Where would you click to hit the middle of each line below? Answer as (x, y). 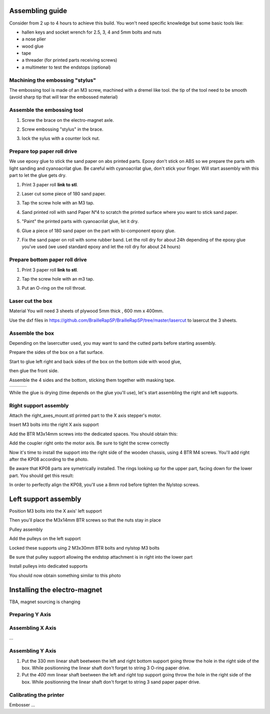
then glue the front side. (34, 371)
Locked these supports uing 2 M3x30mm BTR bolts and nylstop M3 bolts (84, 548)
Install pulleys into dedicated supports (48, 566)
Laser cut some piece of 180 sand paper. (64, 194)
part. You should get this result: (41, 475)
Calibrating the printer (37, 695)
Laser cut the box (31, 301)
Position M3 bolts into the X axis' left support (55, 511)
